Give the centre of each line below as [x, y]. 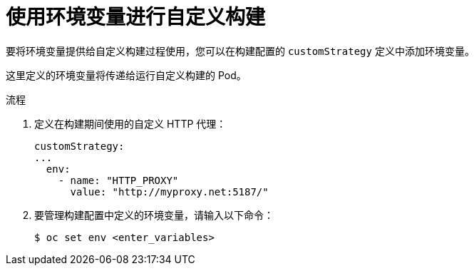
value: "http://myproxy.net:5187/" [169, 191]
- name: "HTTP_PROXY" [118, 180]
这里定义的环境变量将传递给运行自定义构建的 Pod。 [126, 75]
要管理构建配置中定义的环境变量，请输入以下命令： [154, 215]
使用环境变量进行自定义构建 [136, 17]
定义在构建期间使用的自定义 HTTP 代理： [130, 123]
